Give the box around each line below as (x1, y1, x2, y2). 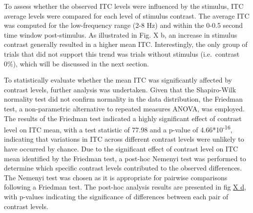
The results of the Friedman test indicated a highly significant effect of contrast (4, 113, 242, 123)
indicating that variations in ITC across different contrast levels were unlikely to (4, 134, 244, 144)
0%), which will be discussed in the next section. (4, 58, 149, 68)
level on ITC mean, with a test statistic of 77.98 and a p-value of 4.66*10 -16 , (4, 123, 232, 134)
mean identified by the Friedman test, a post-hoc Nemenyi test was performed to (4, 153, 246, 163)
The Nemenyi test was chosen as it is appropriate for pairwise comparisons (4, 172, 228, 182)
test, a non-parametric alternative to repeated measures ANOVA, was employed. (4, 103, 245, 113)
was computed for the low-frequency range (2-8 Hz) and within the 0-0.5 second (4, 20, 243, 30)
